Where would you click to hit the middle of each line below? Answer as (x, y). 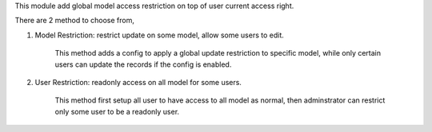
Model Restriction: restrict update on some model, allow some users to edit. (159, 35)
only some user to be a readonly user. (117, 111)
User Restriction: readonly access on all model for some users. (138, 82)
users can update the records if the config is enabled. (143, 64)
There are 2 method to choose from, (75, 21)
